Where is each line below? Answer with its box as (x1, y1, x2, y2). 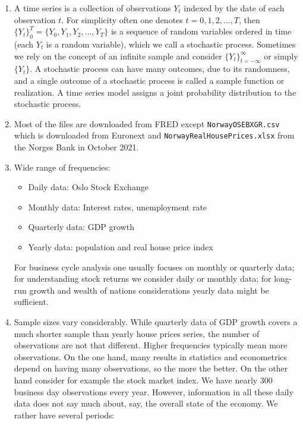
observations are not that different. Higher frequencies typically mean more (14, 339, 288, 351)
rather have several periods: (14, 408, 115, 421)
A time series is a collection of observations (14, 2, 171, 14)
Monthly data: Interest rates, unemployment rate (28, 200, 207, 213)
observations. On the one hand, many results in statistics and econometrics (14, 350, 288, 363)
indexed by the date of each (184, 2, 285, 14)
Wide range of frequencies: (14, 160, 111, 173)
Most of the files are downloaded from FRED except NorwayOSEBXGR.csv (14, 117, 280, 130)
